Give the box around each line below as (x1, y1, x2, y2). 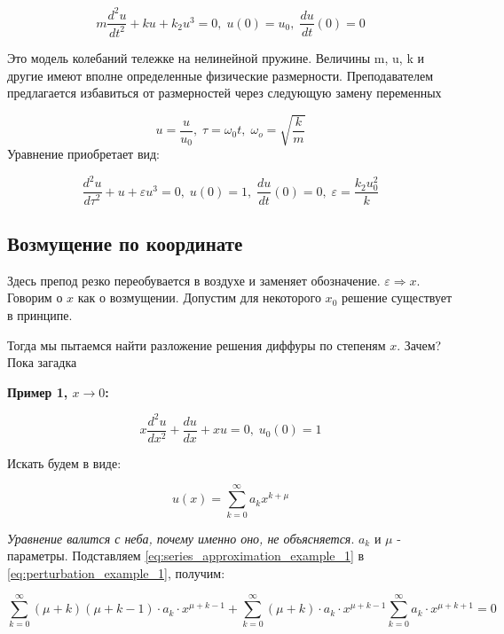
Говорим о (7, 288, 63, 307)
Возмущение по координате (7, 229, 243, 256)
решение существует (341, 288, 453, 307)
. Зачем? (397, 335, 442, 354)
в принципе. (7, 305, 73, 324)
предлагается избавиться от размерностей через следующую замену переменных (7, 83, 442, 102)
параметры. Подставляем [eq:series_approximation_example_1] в (7, 546, 365, 565)
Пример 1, (7, 382, 68, 401)
